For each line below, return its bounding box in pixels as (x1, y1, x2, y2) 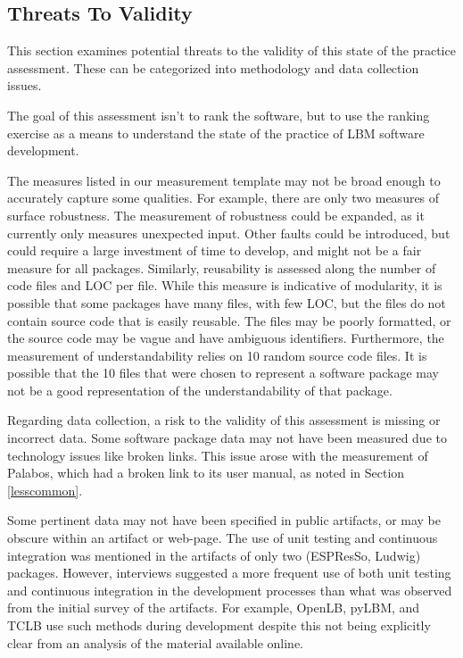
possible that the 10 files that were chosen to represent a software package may (7, 363, 439, 382)
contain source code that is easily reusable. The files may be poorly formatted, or (7, 311, 451, 329)
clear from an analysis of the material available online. (7, 633, 303, 652)
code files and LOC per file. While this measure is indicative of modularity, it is (7, 276, 442, 295)
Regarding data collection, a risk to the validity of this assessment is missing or (7, 411, 441, 429)
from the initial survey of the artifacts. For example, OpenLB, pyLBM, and (7, 598, 420, 617)
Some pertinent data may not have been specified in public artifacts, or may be (7, 511, 441, 529)
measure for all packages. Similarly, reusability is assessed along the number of (7, 258, 436, 277)
